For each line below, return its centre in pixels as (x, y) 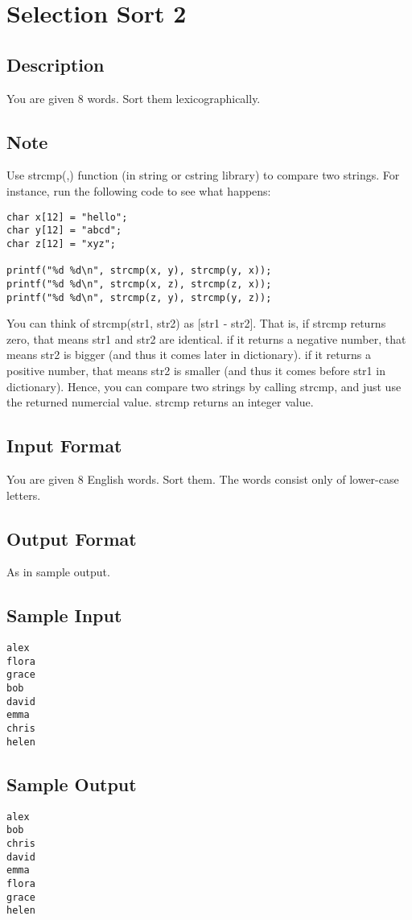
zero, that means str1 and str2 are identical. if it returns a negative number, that (206, 338)
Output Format (72, 538)
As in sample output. (58, 572)
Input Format (64, 446)
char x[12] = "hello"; (67, 217)
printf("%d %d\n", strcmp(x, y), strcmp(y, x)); (139, 271)
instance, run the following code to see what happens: (139, 190)
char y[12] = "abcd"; (64, 231)
